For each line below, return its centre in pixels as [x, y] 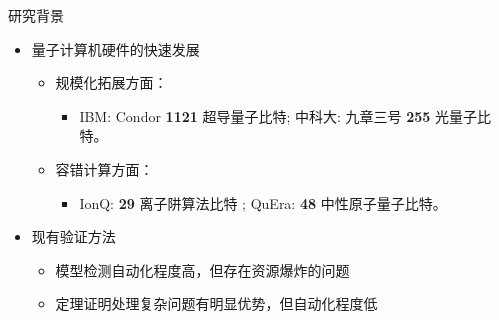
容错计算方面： [104, 168]
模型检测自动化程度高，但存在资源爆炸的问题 [202, 269]
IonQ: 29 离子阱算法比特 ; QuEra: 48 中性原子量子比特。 [263, 202]
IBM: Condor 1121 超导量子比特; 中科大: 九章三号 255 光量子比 [285, 115]
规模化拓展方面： [111, 82]
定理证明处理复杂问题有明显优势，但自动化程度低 [216, 303]
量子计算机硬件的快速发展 [115, 48]
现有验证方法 [73, 236]
